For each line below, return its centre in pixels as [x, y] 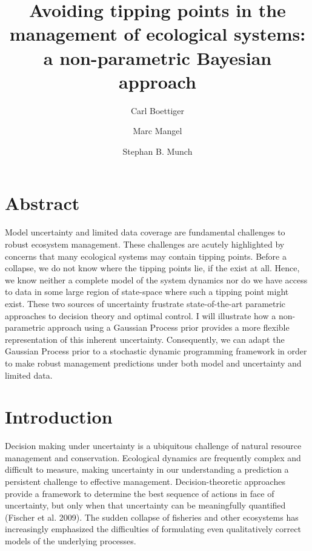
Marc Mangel [158, 131]
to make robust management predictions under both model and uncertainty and [153, 363]
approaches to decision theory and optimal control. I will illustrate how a [141, 315]
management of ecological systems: [158, 34]
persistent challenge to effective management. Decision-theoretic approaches [145, 482]
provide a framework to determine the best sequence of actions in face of [140, 493]
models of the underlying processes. [71, 541]
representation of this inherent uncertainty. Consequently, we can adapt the [145, 339]
